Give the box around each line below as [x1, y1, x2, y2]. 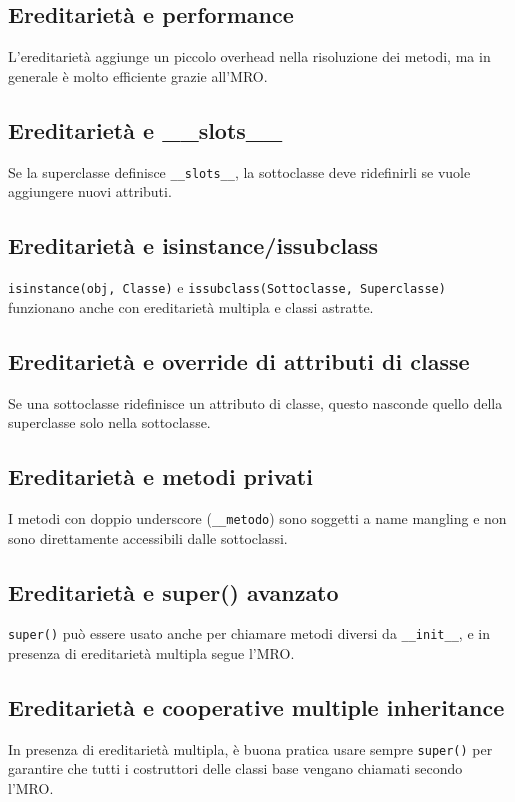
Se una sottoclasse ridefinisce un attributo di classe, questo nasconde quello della [8, 392, 503, 413]
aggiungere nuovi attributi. [8, 181, 172, 202]
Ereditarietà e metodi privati [8, 461, 313, 492]
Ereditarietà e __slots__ [8, 114, 283, 145]
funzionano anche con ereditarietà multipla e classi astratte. [8, 296, 374, 317]
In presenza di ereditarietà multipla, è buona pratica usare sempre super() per [8, 738, 493, 759]
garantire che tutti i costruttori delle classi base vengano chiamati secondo [8, 758, 463, 779]
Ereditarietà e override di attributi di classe [8, 345, 470, 376]
